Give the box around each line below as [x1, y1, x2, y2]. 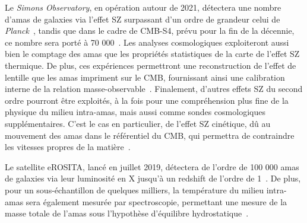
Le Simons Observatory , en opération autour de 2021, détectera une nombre [5, 1, 281, 13]
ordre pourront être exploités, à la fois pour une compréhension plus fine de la [5, 94, 289, 106]
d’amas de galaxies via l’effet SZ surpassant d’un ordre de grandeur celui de [5, 12, 280, 25]
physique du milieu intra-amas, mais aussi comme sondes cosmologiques [5, 106, 265, 118]
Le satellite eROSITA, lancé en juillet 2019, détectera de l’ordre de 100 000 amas [5, 160, 299, 173]
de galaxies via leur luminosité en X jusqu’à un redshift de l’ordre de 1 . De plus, [5, 172, 301, 184]
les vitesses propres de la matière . [5, 141, 131, 153]
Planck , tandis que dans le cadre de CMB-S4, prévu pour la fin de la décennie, [5, 24, 295, 37]
